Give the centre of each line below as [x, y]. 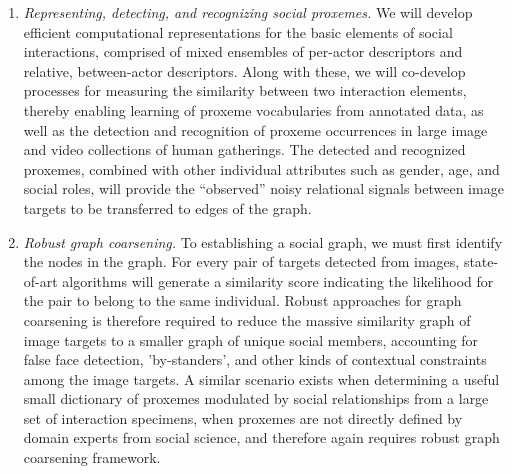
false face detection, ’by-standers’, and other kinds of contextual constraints [255, 359]
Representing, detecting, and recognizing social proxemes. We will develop [248, 12]
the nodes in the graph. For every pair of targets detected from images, [241, 261]
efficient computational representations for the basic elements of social [238, 31]
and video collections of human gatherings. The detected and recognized [244, 149]
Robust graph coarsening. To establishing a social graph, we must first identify [263, 241]
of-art [40, 280]
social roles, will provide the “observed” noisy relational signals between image [263, 188]
